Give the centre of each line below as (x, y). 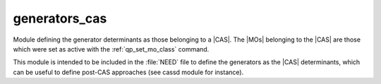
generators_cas (60, 18)
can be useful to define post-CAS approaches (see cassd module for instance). (128, 72)
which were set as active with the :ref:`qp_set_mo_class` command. (111, 49)
